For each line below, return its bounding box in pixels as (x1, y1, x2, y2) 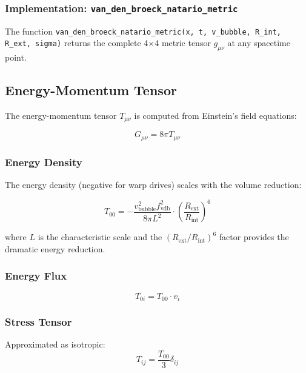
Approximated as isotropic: (5, 338, 105, 351)
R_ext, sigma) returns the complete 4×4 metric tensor (5, 36, 211, 49)
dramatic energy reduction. (5, 242, 105, 255)
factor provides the (219, 230, 289, 243)
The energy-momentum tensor (5, 109, 117, 122)
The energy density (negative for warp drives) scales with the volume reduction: (5, 178, 302, 191)
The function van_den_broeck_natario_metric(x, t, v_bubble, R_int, (5, 24, 281, 37)
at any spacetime (227, 36, 290, 49)
